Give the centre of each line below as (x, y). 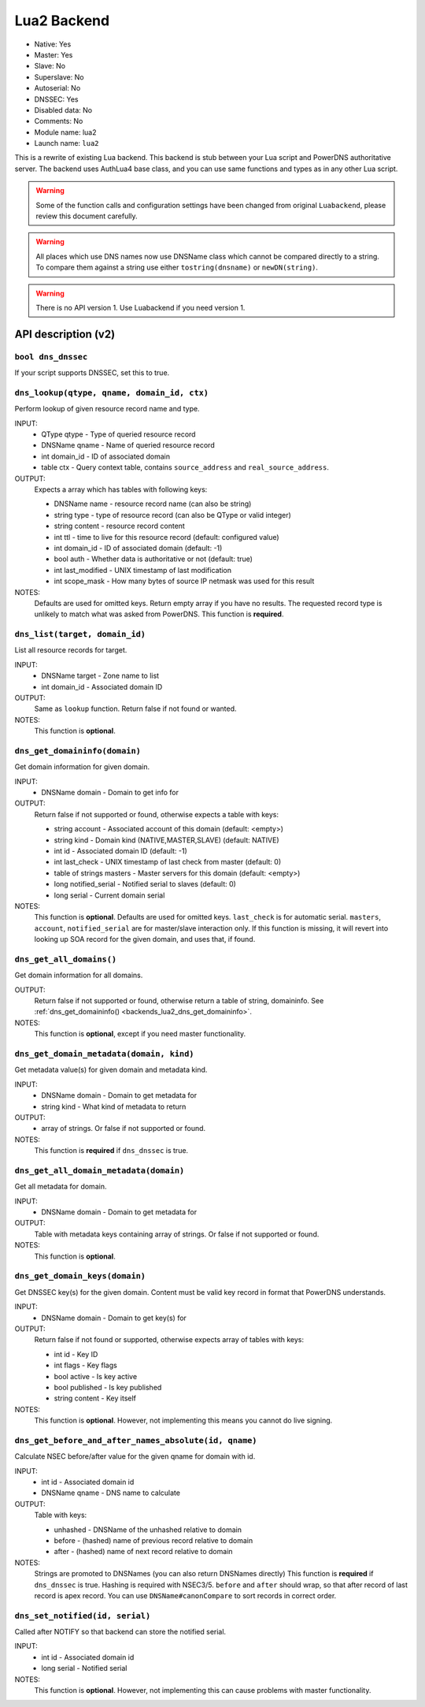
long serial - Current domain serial (109, 895)
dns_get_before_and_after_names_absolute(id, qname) (136, 1440)
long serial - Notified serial (84, 1668)
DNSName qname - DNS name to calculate (111, 1493)
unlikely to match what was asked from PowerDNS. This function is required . (159, 614)
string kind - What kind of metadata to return (114, 1106)
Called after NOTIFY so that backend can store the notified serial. (120, 1632)
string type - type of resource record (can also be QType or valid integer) (172, 515)
